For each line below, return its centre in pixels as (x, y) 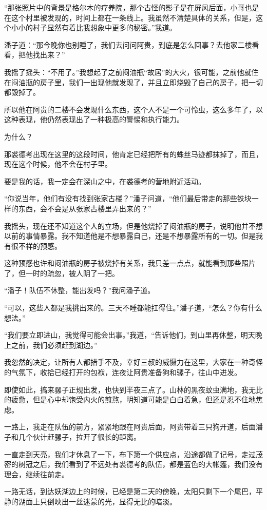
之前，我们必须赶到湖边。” (54, 345)
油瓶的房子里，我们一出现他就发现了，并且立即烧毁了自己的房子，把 (133, 82)
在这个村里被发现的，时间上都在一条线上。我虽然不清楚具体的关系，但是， (130, 17)
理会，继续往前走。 (36, 474)
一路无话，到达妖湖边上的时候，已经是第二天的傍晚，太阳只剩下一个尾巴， (130, 491)
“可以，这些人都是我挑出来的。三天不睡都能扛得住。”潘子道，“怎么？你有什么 (133, 308)
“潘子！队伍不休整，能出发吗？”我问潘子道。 (80, 290)
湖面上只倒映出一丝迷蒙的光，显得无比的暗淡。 (97, 501)
